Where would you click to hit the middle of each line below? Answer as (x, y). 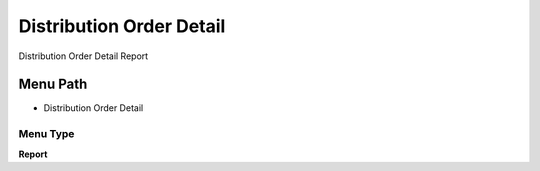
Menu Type (46, 134)
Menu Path (53, 84)
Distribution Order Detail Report (83, 56)
